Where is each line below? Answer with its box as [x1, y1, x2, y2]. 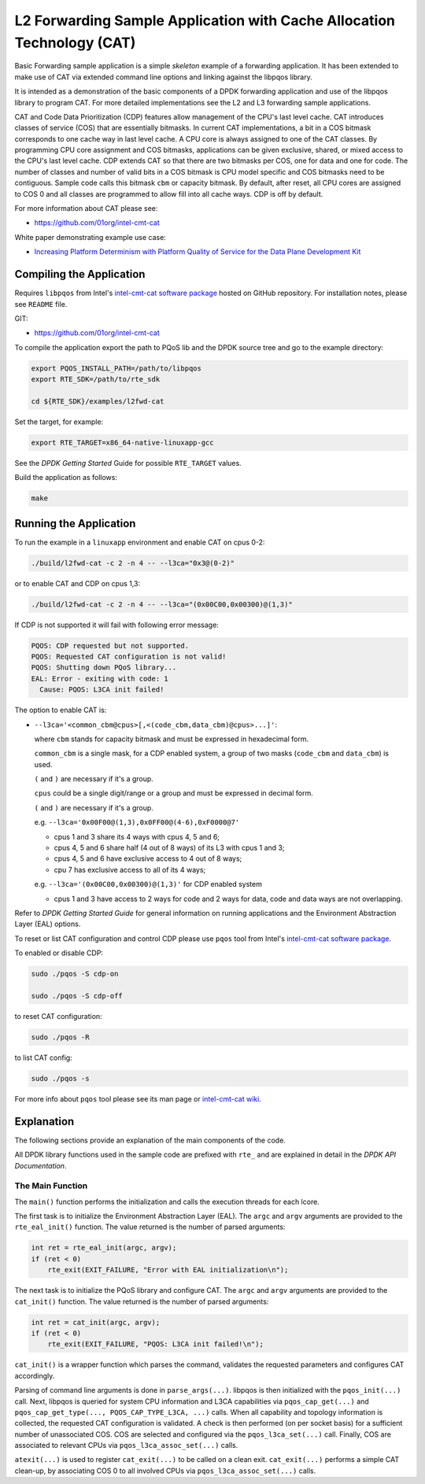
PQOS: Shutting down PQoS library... [31, 663, 177, 672]
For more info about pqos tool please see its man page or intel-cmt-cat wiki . [14, 1094, 261, 1103]
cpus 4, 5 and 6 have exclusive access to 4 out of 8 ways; [54, 854, 242, 863]
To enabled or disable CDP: [14, 948, 104, 958]
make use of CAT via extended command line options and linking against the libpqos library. [14, 72, 312, 82]
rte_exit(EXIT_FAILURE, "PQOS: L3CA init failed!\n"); [47, 1340, 264, 1349]
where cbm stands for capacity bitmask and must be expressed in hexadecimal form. [34, 734, 309, 744]
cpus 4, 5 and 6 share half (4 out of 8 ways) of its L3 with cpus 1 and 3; [54, 843, 285, 853]
